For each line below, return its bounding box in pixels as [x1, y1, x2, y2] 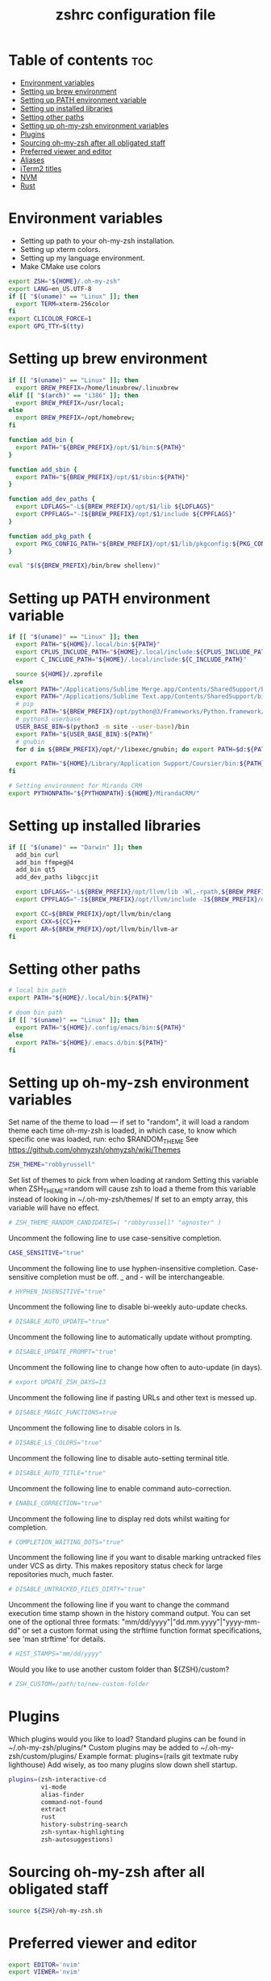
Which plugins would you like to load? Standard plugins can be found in [8, 1734, 246, 1743]
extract [40, 1806, 67, 1814]
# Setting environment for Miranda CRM [8, 782, 143, 790]
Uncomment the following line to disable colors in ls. [8, 1423, 182, 1432]
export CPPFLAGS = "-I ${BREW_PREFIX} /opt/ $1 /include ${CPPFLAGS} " [15, 511, 236, 519]
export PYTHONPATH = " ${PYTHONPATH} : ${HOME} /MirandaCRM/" [8, 789, 200, 797]
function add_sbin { [8, 465, 78, 473]
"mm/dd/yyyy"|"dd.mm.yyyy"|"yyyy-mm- [121, 1617, 261, 1627]
